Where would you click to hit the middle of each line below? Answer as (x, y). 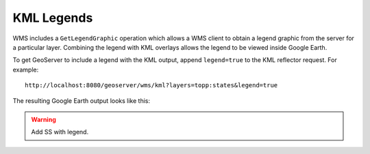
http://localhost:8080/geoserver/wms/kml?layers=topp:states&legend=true (151, 86)
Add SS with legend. (60, 132)
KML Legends (53, 18)
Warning (44, 119)
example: (26, 70)
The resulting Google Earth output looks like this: (82, 101)
